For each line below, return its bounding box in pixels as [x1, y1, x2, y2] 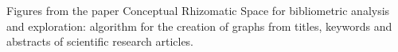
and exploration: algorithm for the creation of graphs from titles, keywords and [6, 17, 392, 34]
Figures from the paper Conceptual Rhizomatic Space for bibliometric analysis [6, 2, 390, 18]
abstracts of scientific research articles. [6, 33, 194, 50]
